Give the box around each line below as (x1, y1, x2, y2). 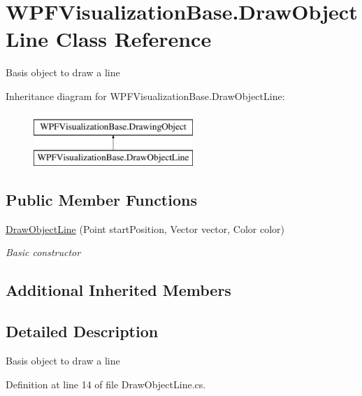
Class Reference (55, 24, 212, 53)
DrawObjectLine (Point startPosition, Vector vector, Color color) (6, 221, 285, 236)
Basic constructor (6, 245, 81, 260)
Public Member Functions (6, 189, 197, 211)
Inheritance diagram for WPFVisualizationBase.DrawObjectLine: (6, 88, 285, 103)
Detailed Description (6, 320, 159, 342)
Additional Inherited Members (6, 279, 231, 301)
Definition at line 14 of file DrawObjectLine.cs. (6, 376, 206, 391)
